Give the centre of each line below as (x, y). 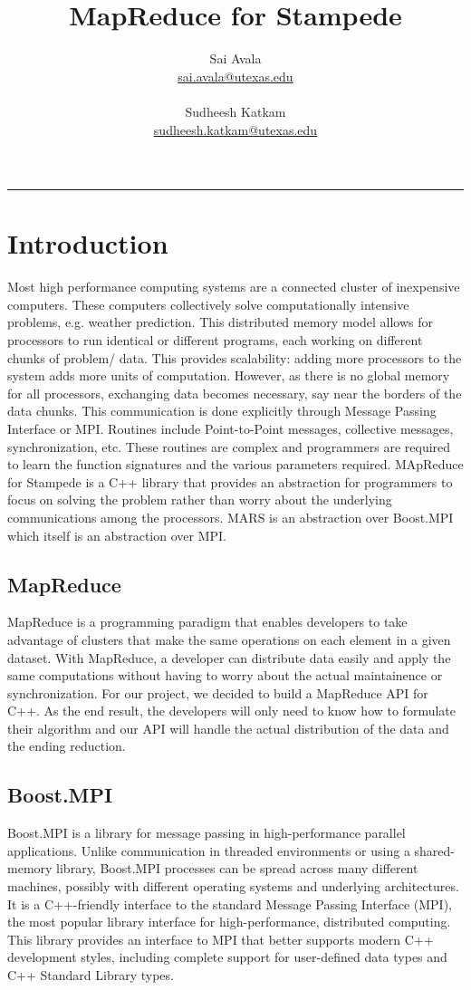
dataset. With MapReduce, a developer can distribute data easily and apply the (229, 657)
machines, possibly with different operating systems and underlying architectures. (233, 886)
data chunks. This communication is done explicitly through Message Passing (222, 411)
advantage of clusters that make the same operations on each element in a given (229, 639)
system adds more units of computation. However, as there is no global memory (229, 375)
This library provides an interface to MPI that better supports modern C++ (221, 939)
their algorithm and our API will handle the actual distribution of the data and (228, 728)
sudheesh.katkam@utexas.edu (235, 129)
